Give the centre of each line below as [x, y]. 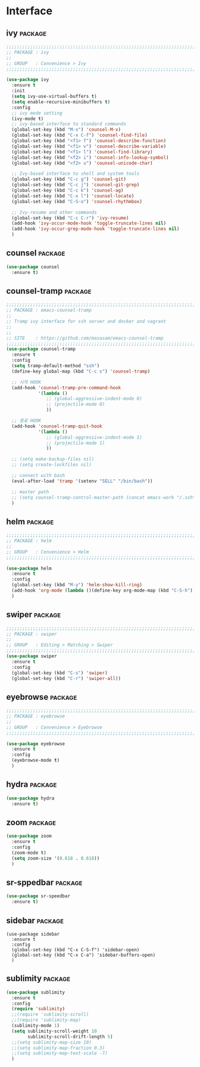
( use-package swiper [32, 656]
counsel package [36, 253]
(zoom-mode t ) [29, 853]
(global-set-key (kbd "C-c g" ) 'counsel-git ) [69, 179]
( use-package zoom [29, 836]
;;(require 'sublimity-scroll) [50, 1014]
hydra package [32, 784]
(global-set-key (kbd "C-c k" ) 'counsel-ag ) [68, 190]
